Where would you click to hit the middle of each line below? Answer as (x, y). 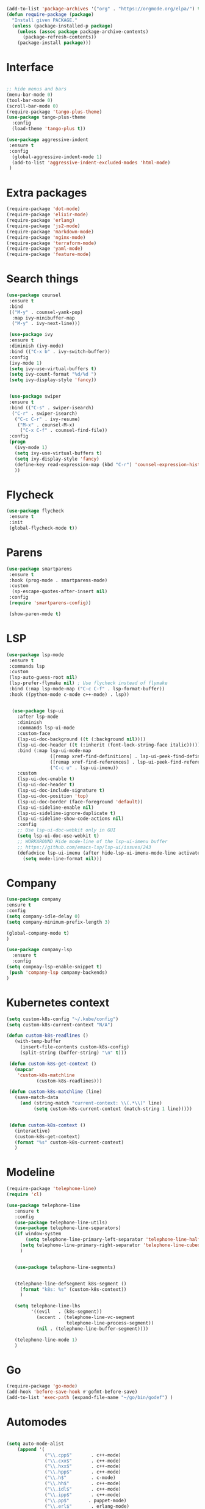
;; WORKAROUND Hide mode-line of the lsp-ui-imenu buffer (92, 841)
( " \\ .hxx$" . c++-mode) (83, 1466)
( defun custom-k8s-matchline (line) (56, 1092)
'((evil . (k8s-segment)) (67, 1312)
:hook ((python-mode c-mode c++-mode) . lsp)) (69, 694)
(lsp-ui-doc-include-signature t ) (61, 791)
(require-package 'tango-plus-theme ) (54, 112)
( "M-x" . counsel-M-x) (46, 425)
